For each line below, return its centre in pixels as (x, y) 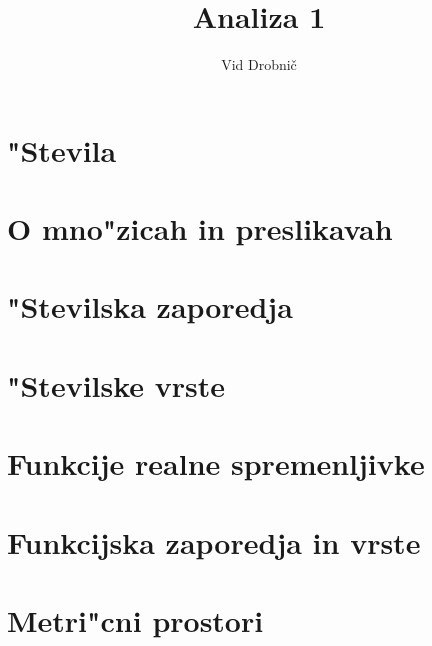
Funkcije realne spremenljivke (216, 463)
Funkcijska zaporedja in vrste (214, 541)
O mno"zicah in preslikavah (200, 228)
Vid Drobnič (259, 64)
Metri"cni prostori (135, 619)
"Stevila (62, 149)
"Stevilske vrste (116, 384)
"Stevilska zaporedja (150, 306)
